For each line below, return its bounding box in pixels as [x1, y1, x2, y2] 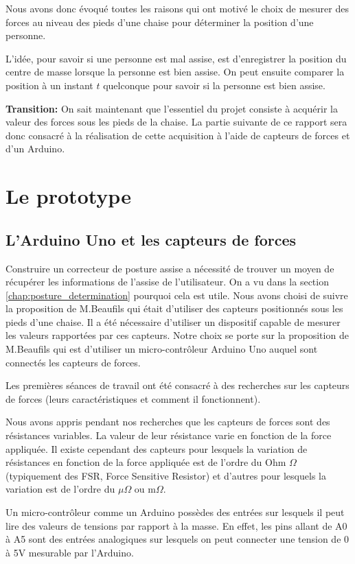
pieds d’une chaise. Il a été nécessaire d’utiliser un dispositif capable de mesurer [5, 314, 341, 329]
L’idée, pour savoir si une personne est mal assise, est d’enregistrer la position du [5, 51, 347, 65]
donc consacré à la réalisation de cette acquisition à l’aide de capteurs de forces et [5, 128, 350, 142]
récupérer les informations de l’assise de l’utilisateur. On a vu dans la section [5, 274, 329, 289]
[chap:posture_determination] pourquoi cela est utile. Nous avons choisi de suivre [5, 287, 348, 302]
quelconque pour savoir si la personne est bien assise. [103, 78, 325, 92]
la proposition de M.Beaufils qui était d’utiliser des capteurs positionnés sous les [5, 301, 343, 316]
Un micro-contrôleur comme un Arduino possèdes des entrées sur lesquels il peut [5, 505, 345, 519]
